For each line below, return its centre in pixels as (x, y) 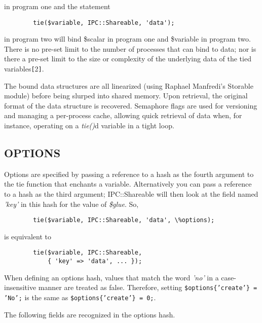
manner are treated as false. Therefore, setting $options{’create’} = (148, 287)
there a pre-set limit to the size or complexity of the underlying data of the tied (128, 59)
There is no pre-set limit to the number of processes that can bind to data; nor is (130, 48)
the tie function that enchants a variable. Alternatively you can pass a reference (128, 184)
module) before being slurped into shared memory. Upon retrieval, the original (126, 96)
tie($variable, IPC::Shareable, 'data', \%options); (124, 220)
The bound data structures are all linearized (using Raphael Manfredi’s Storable (129, 85)
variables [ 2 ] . (24, 69)
